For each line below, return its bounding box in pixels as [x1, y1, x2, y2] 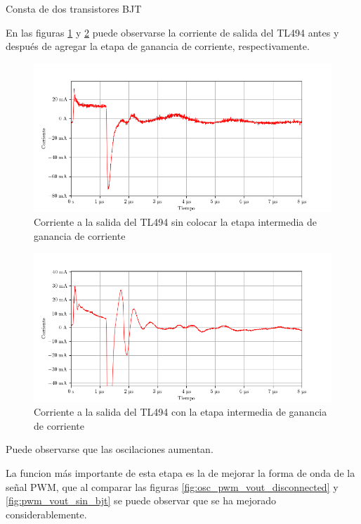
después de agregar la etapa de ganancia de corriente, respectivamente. [6, 39, 310, 53]
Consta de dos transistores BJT [6, 1, 142, 15]
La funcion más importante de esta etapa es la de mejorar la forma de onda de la [6, 465, 355, 480]
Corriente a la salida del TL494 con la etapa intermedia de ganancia [34, 404, 327, 419]
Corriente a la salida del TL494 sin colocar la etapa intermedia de [34, 215, 317, 229]
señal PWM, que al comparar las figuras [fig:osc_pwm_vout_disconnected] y [6, 479, 339, 494]
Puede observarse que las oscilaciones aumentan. [6, 442, 214, 456]
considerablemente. [6, 506, 87, 521]
